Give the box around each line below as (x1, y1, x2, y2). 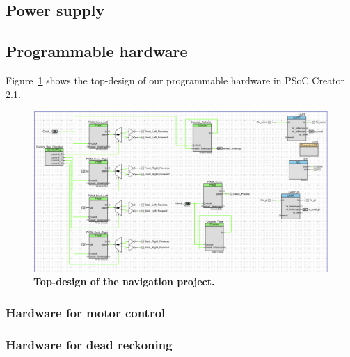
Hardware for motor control (6, 303, 166, 321)
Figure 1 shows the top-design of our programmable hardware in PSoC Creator (6, 72, 345, 87)
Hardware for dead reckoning (6, 335, 173, 353)
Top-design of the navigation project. (33, 274, 215, 289)
